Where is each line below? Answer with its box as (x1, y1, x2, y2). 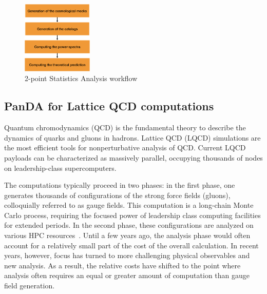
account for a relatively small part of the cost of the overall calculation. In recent (4, 240, 259, 250)
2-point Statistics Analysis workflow (25, 73, 138, 84)
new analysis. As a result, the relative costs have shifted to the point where (4, 260, 241, 270)
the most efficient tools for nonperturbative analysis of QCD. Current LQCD (4, 142, 246, 153)
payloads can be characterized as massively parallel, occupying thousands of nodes (4, 152, 263, 163)
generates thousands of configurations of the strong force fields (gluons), (4, 189, 231, 200)
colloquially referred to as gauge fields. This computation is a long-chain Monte (4, 200, 254, 210)
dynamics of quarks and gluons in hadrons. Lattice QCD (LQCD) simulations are (4, 132, 261, 143)
